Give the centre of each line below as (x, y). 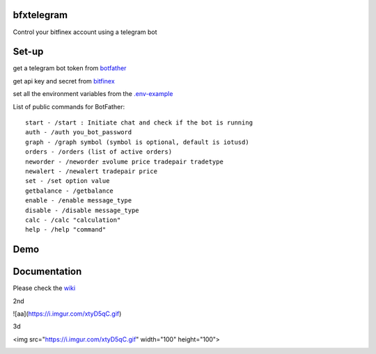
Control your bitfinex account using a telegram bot (85, 32)
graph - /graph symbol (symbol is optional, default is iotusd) (138, 142)
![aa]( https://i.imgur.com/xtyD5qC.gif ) (67, 314)
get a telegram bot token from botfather (70, 68)
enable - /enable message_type (79, 201)
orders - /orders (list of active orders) (99, 152)
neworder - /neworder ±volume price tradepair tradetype (125, 161)
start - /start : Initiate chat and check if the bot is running (139, 122)
